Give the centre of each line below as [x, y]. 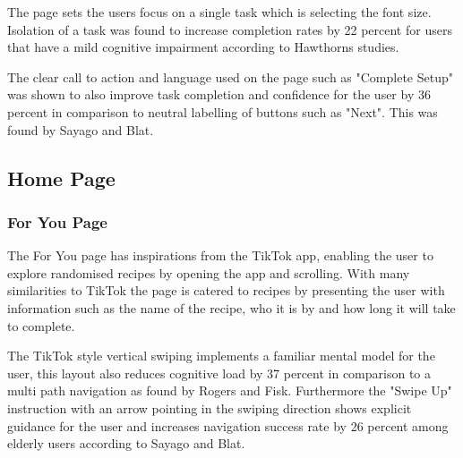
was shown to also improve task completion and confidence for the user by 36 [219, 94]
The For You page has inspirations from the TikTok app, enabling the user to [220, 255]
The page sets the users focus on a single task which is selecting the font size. [219, 12]
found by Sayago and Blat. [81, 129]
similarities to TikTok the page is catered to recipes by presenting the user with [226, 290]
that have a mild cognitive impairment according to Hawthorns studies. [203, 47]
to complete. [41, 325]
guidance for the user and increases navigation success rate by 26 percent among [228, 425]
